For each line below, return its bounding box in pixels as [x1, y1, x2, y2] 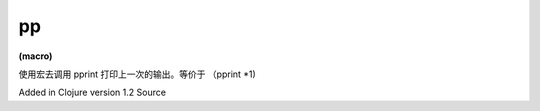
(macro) [18, 50, 53, 62]
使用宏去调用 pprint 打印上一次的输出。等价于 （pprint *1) [18, 68, 257, 80]
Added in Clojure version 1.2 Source [18, 86, 167, 99]
